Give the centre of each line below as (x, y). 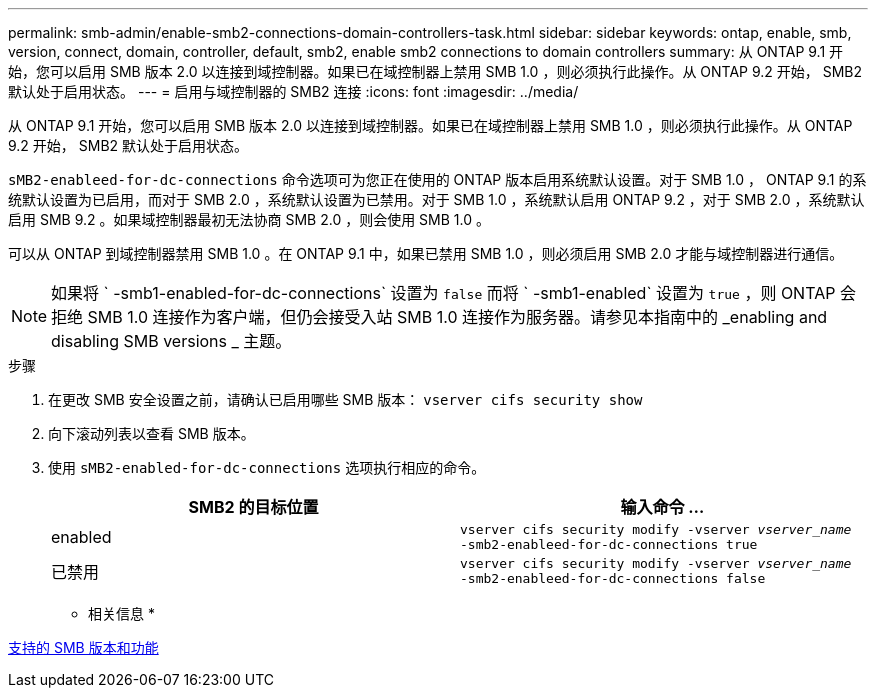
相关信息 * (121, 613)
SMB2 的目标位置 (253, 507)
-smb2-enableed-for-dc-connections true (609, 544)
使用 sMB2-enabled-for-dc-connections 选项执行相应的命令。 (267, 467)
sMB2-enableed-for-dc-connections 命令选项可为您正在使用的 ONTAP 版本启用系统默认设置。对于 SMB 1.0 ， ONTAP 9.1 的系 (437, 179)
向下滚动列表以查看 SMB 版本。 (151, 433)
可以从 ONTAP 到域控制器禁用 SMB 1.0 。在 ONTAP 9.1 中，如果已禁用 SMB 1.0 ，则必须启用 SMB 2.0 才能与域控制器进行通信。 (426, 253)
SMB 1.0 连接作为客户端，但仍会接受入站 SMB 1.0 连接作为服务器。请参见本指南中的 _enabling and (457, 317)
